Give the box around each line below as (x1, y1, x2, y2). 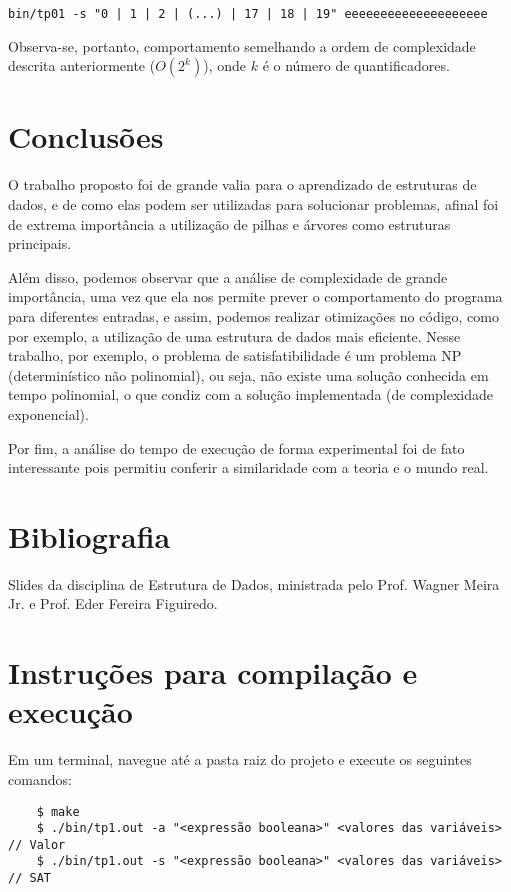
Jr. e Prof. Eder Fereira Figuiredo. (8, 593, 218, 614)
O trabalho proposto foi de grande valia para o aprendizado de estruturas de (8, 174, 477, 195)
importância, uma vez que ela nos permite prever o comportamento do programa (8, 286, 503, 307)
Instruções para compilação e (8, 652, 418, 693)
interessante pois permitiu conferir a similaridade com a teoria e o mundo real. (8, 457, 489, 478)
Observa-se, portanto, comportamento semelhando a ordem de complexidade (8, 35, 476, 56)
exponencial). (8, 403, 89, 424)
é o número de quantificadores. (262, 55, 450, 76)
